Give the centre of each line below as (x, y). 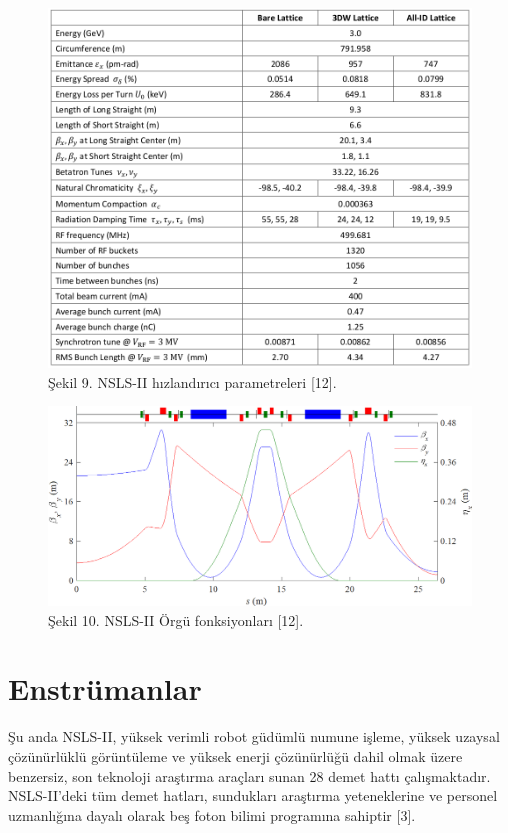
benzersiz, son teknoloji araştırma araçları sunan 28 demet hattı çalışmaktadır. (249, 775)
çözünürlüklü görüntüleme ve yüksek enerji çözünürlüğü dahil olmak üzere (235, 755)
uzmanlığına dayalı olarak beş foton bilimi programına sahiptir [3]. (212, 814)
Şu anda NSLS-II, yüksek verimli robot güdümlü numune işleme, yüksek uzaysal (254, 736)
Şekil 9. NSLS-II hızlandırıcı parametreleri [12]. (192, 381)
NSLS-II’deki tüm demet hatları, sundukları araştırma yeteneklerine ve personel (253, 795)
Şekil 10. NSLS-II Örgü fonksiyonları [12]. (176, 619)
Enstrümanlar (105, 688)
